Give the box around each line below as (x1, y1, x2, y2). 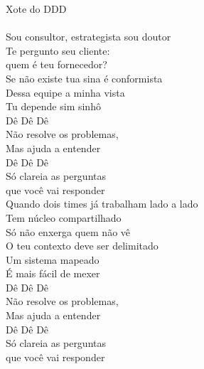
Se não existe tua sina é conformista (6, 70, 163, 85)
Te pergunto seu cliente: (6, 43, 110, 58)
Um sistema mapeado (6, 252, 100, 267)
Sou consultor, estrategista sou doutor (6, 29, 171, 44)
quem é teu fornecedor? (6, 57, 107, 72)
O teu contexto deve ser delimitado (6, 238, 159, 253)
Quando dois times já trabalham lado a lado (6, 196, 198, 211)
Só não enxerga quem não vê (6, 224, 131, 239)
